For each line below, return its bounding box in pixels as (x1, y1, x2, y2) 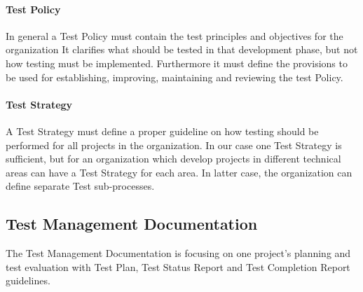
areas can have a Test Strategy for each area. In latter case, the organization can (6, 165, 352, 179)
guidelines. (6, 273, 50, 288)
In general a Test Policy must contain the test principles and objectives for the (6, 28, 343, 43)
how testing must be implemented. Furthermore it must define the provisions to (6, 55, 348, 70)
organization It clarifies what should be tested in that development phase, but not (6, 42, 358, 57)
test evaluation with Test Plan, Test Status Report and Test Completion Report (6, 259, 350, 274)
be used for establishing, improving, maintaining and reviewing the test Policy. (6, 69, 343, 84)
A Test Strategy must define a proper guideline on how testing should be (6, 123, 319, 138)
